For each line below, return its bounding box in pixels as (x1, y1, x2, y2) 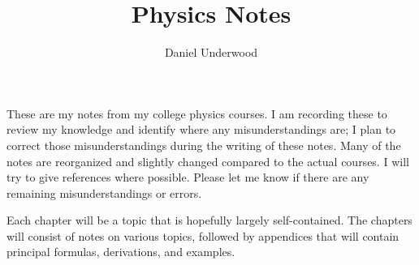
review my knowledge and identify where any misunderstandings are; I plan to (6, 121, 396, 138)
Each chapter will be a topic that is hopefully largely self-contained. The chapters (6, 212, 413, 229)
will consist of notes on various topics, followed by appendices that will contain (6, 227, 400, 244)
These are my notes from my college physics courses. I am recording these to (6, 105, 387, 122)
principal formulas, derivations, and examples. (6, 243, 235, 260)
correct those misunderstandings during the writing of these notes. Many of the (6, 136, 401, 153)
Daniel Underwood (164, 44, 258, 61)
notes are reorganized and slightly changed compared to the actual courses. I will (6, 152, 409, 169)
